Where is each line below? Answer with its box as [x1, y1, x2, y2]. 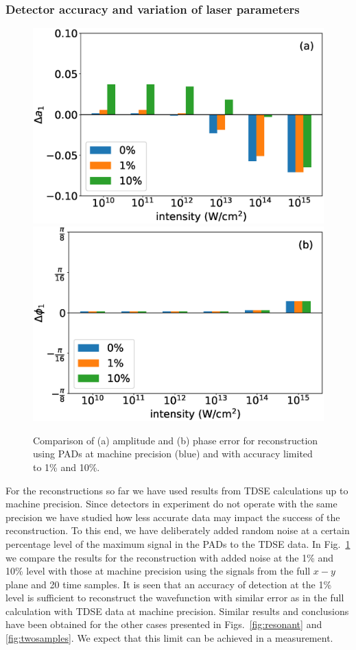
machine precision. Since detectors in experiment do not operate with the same [5, 496, 337, 511]
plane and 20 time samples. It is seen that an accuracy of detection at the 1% [5, 577, 332, 591]
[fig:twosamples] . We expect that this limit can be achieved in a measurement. [5, 631, 333, 645]
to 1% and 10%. [33, 459, 100, 474]
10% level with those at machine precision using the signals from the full [5, 564, 311, 578]
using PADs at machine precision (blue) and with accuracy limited [33, 446, 313, 461]
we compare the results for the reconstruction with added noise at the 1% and [5, 550, 334, 564]
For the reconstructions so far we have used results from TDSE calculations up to [5, 483, 348, 497]
